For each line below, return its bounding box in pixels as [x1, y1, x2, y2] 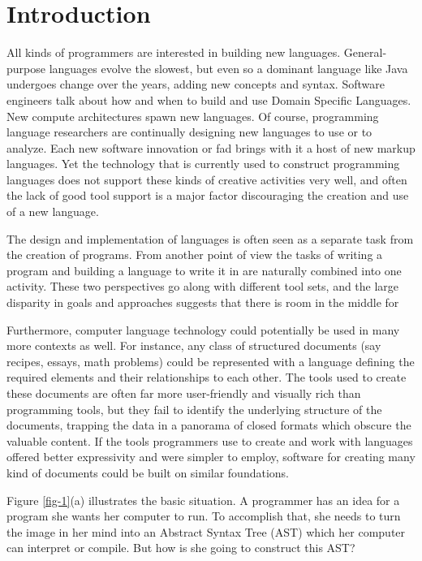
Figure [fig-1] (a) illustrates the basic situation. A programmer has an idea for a [6, 491, 400, 508]
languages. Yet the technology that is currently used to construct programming [6, 155, 400, 172]
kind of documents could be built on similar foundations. [6, 464, 289, 481]
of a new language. [6, 203, 99, 220]
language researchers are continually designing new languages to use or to [6, 123, 372, 140]
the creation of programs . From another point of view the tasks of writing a [6, 246, 383, 263]
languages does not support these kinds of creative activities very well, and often [6, 170, 407, 188]
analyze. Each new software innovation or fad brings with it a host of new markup [6, 139, 416, 156]
